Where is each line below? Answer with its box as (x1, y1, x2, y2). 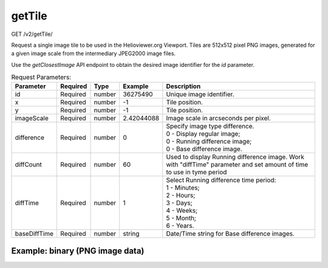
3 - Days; (166, 199, 193, 207)
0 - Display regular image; (166, 129, 241, 138)
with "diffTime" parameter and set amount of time (166, 160, 309, 169)
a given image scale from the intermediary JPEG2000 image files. (11, 50, 176, 57)
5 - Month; (166, 214, 197, 222)
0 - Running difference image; (166, 137, 252, 146)
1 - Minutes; (166, 184, 200, 192)
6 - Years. (166, 222, 194, 230)
